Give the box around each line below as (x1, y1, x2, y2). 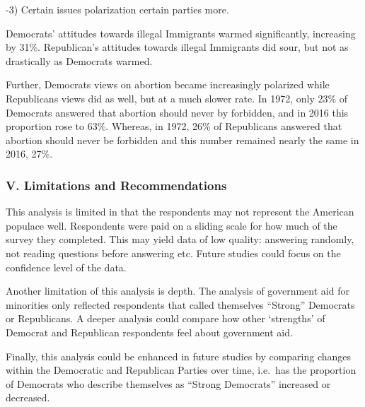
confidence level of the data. (6, 259, 127, 274)
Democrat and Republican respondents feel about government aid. (6, 324, 293, 339)
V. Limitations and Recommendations (6, 176, 227, 194)
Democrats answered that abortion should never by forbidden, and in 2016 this (6, 105, 349, 119)
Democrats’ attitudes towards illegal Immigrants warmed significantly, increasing (6, 25, 356, 40)
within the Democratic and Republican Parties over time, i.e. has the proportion (6, 362, 357, 377)
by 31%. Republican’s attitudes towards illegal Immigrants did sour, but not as (6, 40, 349, 54)
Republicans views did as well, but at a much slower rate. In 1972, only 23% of (6, 90, 348, 105)
